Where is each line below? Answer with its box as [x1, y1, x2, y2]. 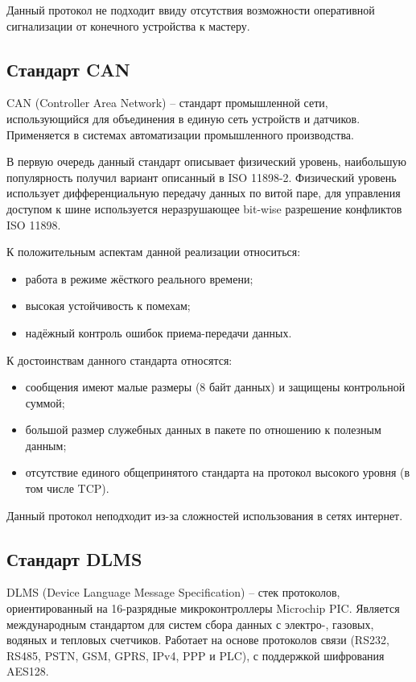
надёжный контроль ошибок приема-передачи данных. [25, 324, 292, 341]
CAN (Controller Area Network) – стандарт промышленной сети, [6, 94, 328, 111]
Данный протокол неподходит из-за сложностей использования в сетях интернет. [6, 506, 403, 523]
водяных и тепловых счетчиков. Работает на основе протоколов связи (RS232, [6, 631, 389, 648]
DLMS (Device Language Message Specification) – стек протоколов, [6, 584, 340, 601]
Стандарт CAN [6, 56, 130, 81]
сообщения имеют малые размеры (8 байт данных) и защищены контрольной [25, 378, 406, 395]
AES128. [6, 663, 49, 680]
